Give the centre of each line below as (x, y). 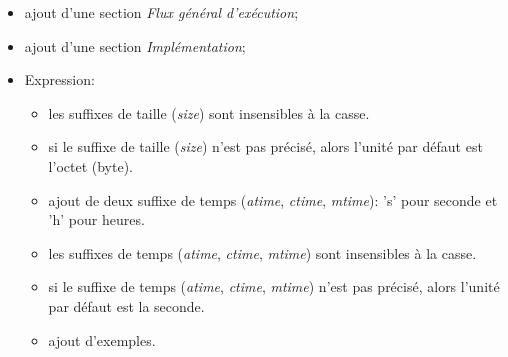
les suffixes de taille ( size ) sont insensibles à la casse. (209, 112)
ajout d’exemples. (102, 339)
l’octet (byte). (90, 165)
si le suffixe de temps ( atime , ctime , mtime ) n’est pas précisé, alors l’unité (274, 286)
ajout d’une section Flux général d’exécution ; (161, 12)
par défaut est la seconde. (126, 305)
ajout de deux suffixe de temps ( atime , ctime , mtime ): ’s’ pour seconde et (273, 199)
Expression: (59, 79)
